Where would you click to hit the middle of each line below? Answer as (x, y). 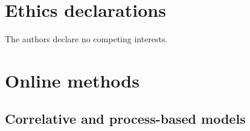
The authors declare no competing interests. (86, 39)
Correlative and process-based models (125, 119)
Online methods (72, 80)
